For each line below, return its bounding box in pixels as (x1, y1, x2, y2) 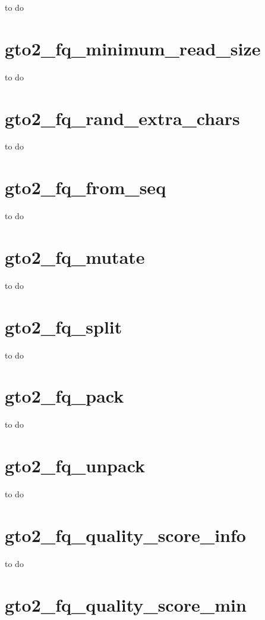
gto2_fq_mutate (5, 244, 145, 269)
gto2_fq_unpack (5, 453, 146, 478)
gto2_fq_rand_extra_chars (5, 105, 240, 130)
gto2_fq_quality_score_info (5, 522, 246, 547)
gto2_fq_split (5, 314, 122, 338)
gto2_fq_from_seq (5, 175, 166, 200)
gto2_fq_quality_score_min (5, 592, 247, 616)
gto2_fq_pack (5, 384, 124, 408)
